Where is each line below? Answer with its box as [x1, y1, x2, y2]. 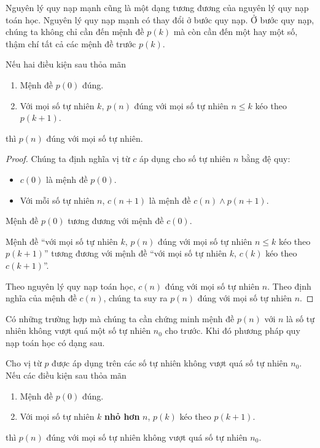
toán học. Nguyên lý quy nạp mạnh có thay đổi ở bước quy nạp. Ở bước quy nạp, [6, 13, 314, 26]
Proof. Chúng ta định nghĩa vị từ [6, 152, 130, 165]
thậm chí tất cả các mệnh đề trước [6, 37, 136, 50]
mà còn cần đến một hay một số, [173, 25, 298, 38]
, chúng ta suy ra [103, 292, 168, 304]
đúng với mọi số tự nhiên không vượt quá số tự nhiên [46, 430, 248, 443]
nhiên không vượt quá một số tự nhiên [6, 324, 151, 337]
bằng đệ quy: [241, 152, 291, 165]
